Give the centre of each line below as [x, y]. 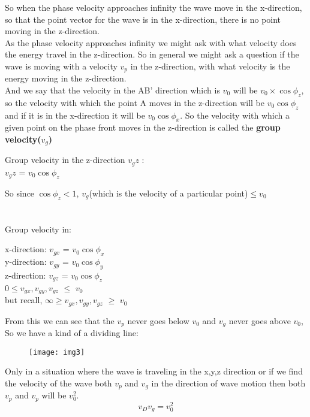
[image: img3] [57, 352]
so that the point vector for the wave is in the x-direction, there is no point [143, 19]
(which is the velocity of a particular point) [168, 193]
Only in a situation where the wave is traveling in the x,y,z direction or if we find [154, 371]
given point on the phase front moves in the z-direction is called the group [143, 127]
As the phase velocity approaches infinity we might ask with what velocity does [151, 42]
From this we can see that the [60, 320]
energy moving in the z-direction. [66, 78]
